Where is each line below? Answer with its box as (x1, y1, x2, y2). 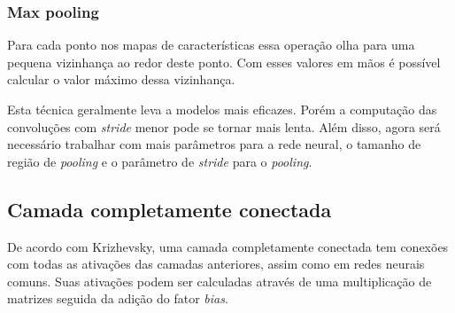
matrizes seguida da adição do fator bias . (7, 289, 228, 308)
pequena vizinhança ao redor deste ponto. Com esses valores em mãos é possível (7, 52, 441, 71)
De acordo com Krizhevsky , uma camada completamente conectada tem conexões (7, 237, 449, 255)
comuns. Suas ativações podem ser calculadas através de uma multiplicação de (7, 271, 432, 290)
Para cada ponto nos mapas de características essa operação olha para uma (7, 35, 415, 54)
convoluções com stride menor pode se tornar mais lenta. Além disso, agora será (7, 117, 441, 136)
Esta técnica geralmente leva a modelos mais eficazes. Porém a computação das (7, 100, 437, 118)
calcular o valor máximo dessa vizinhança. (7, 70, 235, 89)
